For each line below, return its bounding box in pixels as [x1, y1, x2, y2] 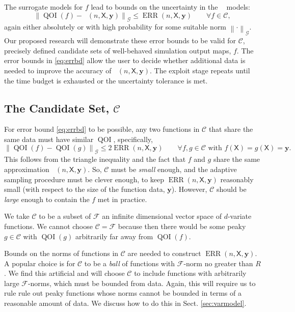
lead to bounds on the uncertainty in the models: [91, 2, 250, 12]
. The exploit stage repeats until [150, 65, 250, 75]
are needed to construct [127, 248, 201, 259]
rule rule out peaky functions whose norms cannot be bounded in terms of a [4, 288, 242, 298]
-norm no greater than [183, 258, 253, 268]
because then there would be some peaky [118, 220, 246, 231]
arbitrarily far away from [75, 231, 153, 241]
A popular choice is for [4, 258, 75, 268]
